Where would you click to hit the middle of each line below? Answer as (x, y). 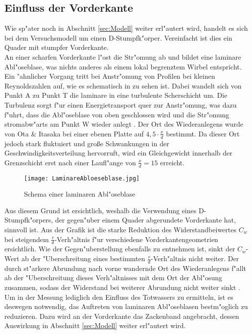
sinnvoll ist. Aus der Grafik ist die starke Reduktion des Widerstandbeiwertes (120, 230)
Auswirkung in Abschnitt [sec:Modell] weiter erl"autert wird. (95, 325)
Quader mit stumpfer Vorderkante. (57, 47)
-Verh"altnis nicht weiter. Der (195, 258)
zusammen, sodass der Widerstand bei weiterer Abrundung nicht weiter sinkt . (122, 287)
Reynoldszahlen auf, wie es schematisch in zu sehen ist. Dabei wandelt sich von (123, 85)
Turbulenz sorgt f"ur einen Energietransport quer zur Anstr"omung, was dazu (121, 104)
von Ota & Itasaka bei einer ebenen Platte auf (74, 133)
